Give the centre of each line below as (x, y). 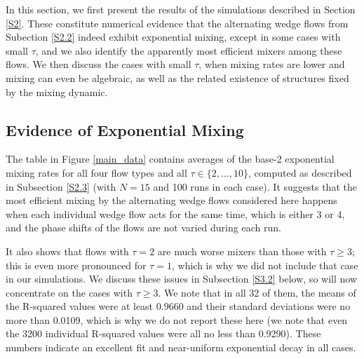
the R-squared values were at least (80, 306)
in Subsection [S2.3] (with (61, 186)
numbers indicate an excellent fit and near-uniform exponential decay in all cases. (181, 347)
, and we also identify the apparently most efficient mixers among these (189, 50)
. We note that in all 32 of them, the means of (257, 292)
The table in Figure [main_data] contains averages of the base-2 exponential (170, 159)
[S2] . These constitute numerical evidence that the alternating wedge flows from (177, 23)
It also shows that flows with (67, 251)
